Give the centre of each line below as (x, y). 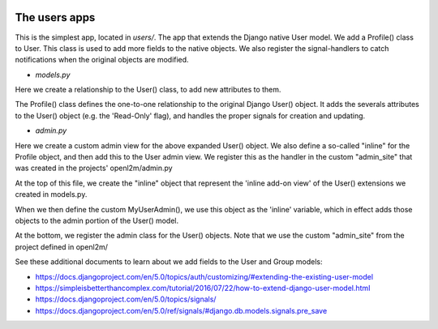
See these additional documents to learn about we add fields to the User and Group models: (169, 262)
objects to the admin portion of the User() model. (97, 220)
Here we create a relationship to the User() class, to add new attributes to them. (148, 90)
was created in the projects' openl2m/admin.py (94, 168)
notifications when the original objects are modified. (102, 60)
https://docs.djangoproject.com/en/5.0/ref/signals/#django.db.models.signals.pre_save (181, 310)
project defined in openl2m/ (62, 246)
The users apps (55, 17)
